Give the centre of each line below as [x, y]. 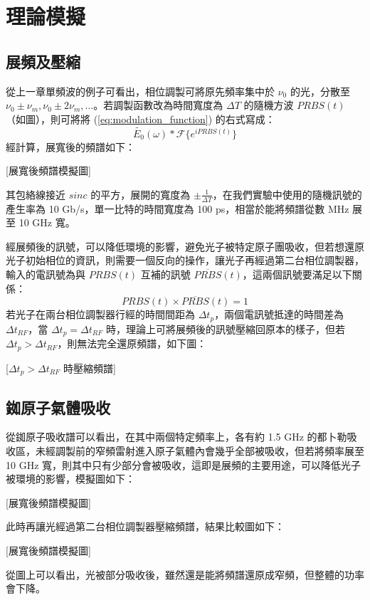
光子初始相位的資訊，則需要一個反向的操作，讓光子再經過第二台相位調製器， [185, 260]
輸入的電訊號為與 [46, 274]
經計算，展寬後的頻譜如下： [70, 146]
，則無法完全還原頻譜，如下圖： [132, 343]
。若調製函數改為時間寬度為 [158, 105]
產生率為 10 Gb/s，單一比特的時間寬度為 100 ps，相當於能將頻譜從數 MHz [178, 208]
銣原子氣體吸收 [58, 407]
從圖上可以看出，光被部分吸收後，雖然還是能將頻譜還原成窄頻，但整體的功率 [185, 574]
